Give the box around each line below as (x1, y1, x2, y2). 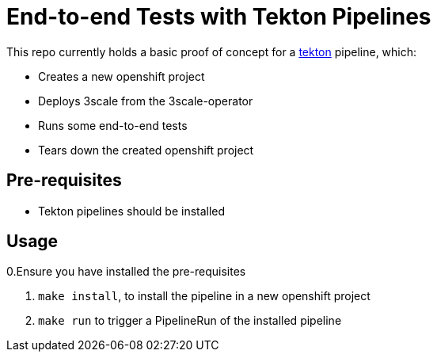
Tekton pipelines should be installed (38, 204, 226, 218)
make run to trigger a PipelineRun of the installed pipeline (38, 314, 342, 328)
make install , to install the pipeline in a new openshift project (38, 289, 370, 303)
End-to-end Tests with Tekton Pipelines (6, 3, 431, 30)
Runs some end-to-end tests (38, 118, 188, 132)
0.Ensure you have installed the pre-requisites (6, 265, 246, 279)
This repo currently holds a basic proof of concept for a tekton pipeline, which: (6, 44, 417, 59)
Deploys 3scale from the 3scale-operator (38, 93, 253, 108)
